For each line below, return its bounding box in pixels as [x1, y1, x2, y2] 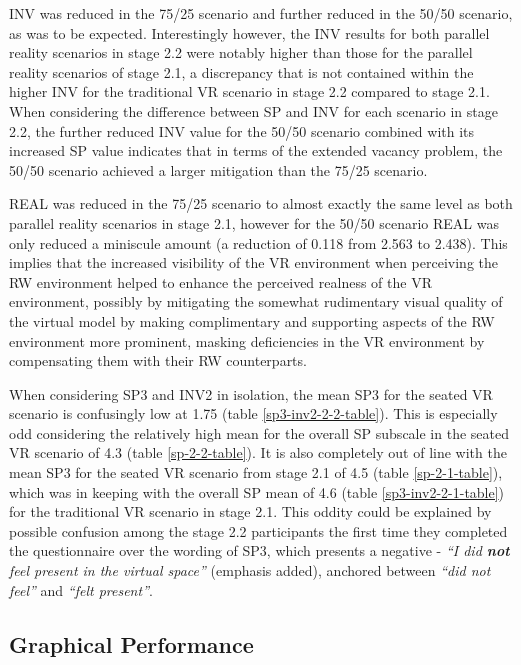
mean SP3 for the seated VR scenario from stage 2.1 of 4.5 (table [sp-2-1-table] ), [9, 462, 503, 483]
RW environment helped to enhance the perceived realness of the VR [9, 271, 432, 292]
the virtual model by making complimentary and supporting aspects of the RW [9, 310, 495, 331]
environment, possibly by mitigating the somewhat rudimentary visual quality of [9, 291, 503, 312]
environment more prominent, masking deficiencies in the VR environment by [9, 330, 485, 351]
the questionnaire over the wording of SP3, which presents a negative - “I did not [9, 540, 510, 561]
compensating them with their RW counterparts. [9, 350, 307, 371]
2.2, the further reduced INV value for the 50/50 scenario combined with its [9, 120, 475, 141]
